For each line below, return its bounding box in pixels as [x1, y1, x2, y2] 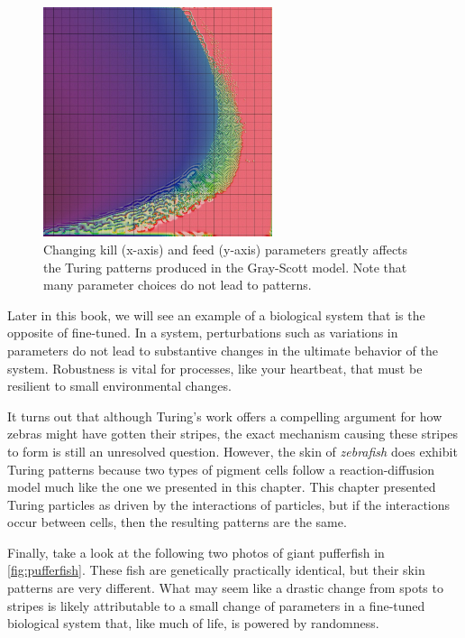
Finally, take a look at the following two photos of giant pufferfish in [7, 542, 385, 561]
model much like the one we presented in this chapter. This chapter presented [7, 477, 436, 496]
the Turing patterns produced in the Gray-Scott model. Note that [43, 257, 407, 276]
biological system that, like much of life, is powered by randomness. [7, 614, 379, 633]
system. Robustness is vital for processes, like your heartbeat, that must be [7, 358, 423, 377]
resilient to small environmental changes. [7, 376, 232, 395]
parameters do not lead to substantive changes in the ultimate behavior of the [7, 340, 438, 359]
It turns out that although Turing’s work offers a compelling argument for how [7, 406, 442, 425]
